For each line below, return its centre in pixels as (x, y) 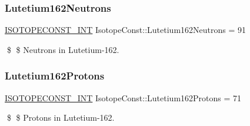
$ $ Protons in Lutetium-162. (61, 117)
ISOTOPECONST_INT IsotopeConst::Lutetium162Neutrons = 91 (125, 30)
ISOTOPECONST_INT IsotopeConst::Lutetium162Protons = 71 (123, 97)
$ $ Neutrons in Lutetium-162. (63, 49)
